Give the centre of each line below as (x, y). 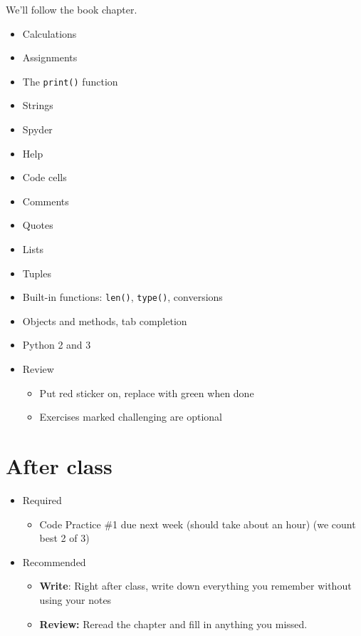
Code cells (45, 177)
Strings (38, 105)
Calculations (49, 33)
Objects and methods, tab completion (105, 320)
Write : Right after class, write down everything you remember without (195, 586)
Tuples (37, 273)
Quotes (38, 225)
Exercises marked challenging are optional (131, 417)
